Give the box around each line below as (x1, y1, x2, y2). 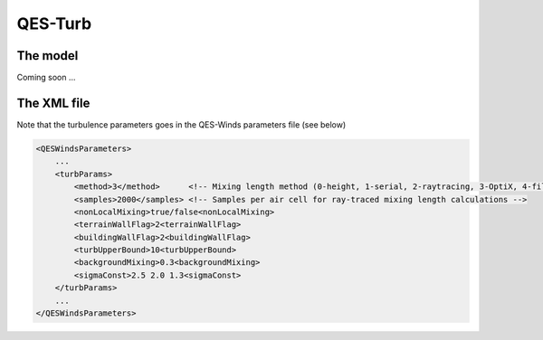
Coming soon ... (16, 72, 76, 83)
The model (16, 48, 79, 63)
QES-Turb (16, 14, 92, 33)
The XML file (16, 95, 90, 110)
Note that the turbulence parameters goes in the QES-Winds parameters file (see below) (16, 118, 347, 130)
